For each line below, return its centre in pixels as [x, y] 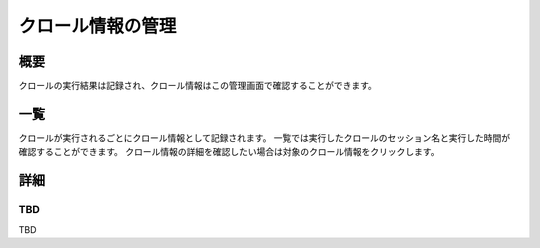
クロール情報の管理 [97, 26]
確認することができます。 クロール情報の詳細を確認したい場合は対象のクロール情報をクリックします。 [229, 152]
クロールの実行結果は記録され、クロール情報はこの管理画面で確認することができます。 [197, 86]
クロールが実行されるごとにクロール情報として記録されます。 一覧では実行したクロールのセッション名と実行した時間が [264, 137]
